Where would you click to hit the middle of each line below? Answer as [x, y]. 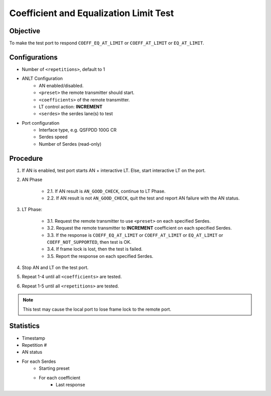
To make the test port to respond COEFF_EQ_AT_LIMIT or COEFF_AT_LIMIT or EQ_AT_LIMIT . [107, 43]
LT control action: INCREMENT [71, 107]
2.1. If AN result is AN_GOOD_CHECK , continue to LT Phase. [106, 191]
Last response [71, 384]
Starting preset [54, 368]
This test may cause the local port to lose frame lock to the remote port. [97, 309]
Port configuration [41, 123]
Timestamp [33, 338]
